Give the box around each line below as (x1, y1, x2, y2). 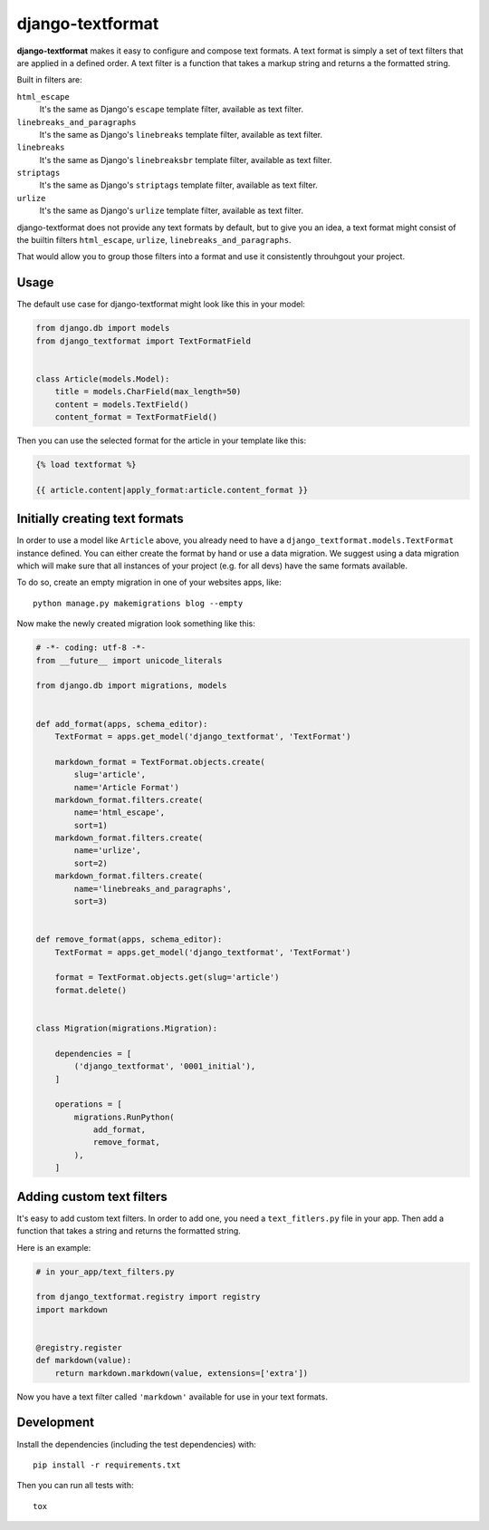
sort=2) (73, 857, 109, 868)
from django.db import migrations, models (35, 681, 227, 691)
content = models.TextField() (54, 399, 189, 410)
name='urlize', (73, 846, 142, 856)
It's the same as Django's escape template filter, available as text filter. (39, 104, 303, 115)
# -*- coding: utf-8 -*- (35, 643, 147, 653)
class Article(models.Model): (35, 373, 170, 384)
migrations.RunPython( (73, 1111, 176, 1122)
